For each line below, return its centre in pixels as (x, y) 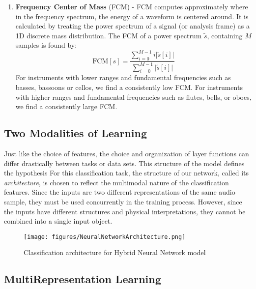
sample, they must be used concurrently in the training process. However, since (123, 201)
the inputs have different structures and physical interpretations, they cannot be (125, 211)
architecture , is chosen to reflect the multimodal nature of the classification (116, 182)
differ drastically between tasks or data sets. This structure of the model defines (124, 163)
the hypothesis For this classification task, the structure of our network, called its (127, 173)
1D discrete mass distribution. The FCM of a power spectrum (109, 35)
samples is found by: (46, 45)
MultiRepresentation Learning (83, 279)
